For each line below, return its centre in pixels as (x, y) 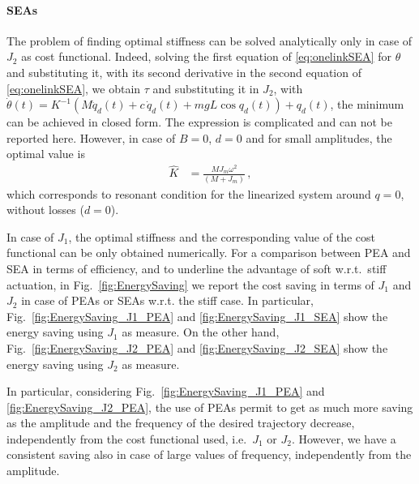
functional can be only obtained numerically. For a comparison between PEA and (209, 253)
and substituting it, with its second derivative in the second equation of (184, 72)
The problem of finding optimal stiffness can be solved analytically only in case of (209, 40)
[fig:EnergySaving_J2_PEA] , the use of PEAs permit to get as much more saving (210, 407)
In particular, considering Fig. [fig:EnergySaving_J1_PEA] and (166, 391)
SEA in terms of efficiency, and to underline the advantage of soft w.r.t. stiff (197, 268)
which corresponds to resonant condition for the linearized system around (189, 193)
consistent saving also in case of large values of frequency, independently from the (209, 454)
